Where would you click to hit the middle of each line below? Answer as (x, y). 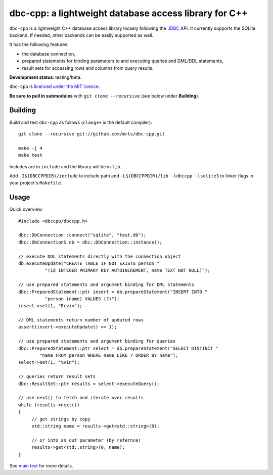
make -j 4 (30, 148)
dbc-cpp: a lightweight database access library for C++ (128, 13)
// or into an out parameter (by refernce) (86, 440)
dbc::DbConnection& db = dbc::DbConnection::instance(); (90, 242)
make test (30, 155)
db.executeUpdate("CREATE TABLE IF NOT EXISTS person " (89, 263)
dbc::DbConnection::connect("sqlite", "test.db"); (82, 235)
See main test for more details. (41, 465)
